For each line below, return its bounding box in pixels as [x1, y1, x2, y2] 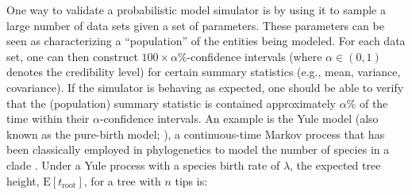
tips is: [175, 172, 208, 189]
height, [6, 172, 40, 189]
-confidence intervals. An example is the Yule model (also [99, 110, 379, 127]
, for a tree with [83, 172, 161, 189]
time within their [6, 110, 90, 127]
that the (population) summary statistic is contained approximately [6, 94, 336, 111]
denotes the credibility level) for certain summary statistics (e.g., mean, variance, [6, 63, 401, 80]
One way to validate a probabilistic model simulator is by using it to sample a [6, 2, 387, 17]
